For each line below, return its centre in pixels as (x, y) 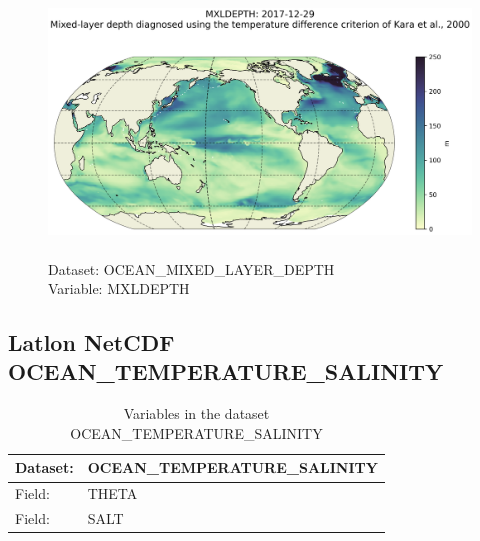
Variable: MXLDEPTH (119, 288)
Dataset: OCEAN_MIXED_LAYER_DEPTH (191, 268)
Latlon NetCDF (91, 342)
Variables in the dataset (196, 413)
